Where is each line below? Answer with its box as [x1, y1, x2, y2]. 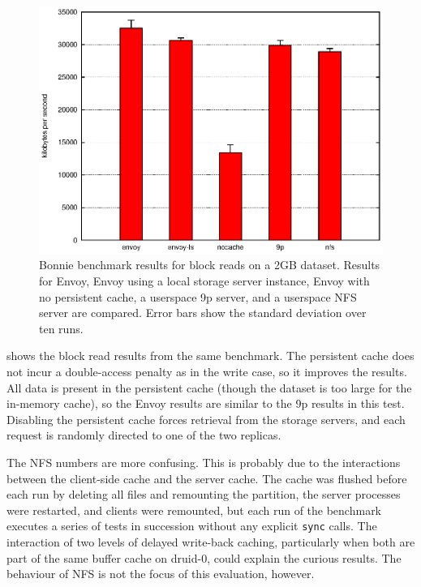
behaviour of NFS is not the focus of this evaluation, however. [6, 565, 315, 582]
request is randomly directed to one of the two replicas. [6, 426, 281, 443]
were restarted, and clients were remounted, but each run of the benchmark [6, 501, 382, 518]
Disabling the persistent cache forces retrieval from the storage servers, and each [6, 410, 406, 427]
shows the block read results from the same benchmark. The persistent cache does [6, 347, 415, 364]
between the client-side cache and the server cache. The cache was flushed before [6, 469, 407, 486]
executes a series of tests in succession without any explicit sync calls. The [6, 517, 377, 534]
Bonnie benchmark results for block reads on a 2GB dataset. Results [39, 256, 380, 273]
